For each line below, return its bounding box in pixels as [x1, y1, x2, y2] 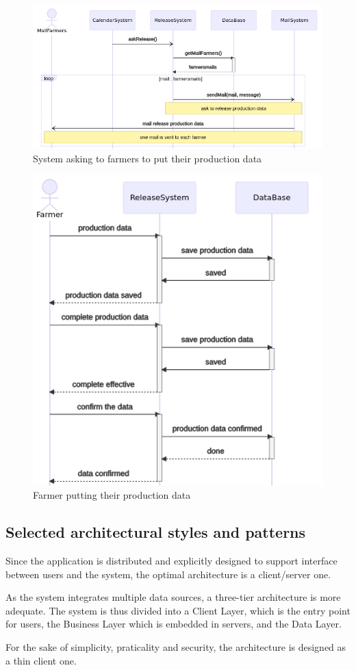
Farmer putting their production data [33, 488, 191, 502]
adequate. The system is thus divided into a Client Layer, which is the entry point [5, 603, 351, 617]
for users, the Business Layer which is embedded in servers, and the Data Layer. [5, 617, 342, 631]
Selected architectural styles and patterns [5, 521, 306, 543]
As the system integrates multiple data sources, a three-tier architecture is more [5, 590, 341, 604]
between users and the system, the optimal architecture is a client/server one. [5, 567, 331, 581]
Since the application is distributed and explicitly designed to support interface [5, 553, 338, 567]
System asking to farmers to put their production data [33, 151, 262, 165]
